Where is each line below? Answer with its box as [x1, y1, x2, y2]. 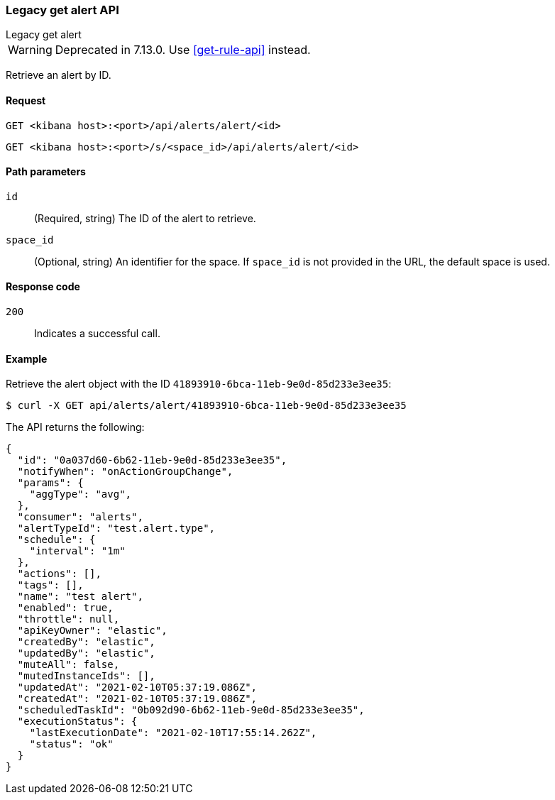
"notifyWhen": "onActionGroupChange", [17, 466, 233, 478]
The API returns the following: [6, 421, 145, 434]
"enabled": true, [17, 602, 114, 614]
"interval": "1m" [29, 545, 126, 557]
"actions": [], [17, 568, 101, 580]
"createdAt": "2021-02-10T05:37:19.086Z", [17, 693, 258, 705]
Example [6, 352, 48, 365]
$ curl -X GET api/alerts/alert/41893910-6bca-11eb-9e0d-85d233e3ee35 [6, 400, 407, 412]
